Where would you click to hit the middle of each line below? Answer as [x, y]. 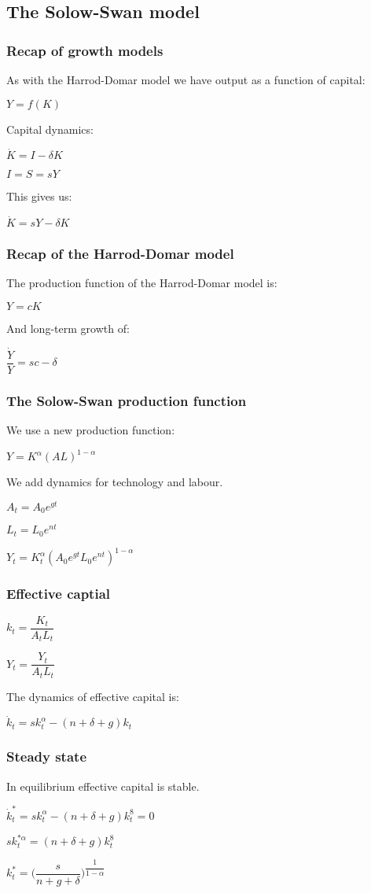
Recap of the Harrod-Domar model [120, 254]
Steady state [47, 756]
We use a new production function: [91, 430]
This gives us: [39, 196]
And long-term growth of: [68, 328]
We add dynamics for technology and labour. [115, 482]
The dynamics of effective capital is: [93, 696]
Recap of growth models [85, 50]
